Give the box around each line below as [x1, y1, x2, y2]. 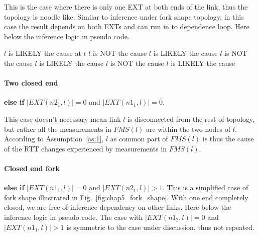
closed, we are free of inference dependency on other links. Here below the [4, 202, 231, 212]
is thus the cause [202, 133, 254, 144]
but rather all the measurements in [4, 123, 111, 134]
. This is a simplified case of [163, 182, 248, 193]
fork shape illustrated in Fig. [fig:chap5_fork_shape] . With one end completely [4, 192, 248, 202]
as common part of [110, 133, 168, 144]
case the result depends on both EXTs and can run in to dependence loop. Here [4, 21, 249, 32]
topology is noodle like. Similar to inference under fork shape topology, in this [4, 11, 244, 22]
